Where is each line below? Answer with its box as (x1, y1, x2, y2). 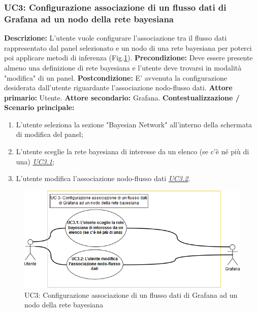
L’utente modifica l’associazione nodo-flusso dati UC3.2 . (16, 173, 190, 184)
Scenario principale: (4, 102, 75, 113)
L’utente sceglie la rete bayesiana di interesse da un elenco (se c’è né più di (16, 146, 249, 157)
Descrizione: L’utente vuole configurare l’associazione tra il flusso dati (4, 32, 227, 43)
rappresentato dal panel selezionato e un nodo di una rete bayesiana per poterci (4, 42, 252, 53)
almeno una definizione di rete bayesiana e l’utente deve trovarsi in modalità (4, 62, 242, 73)
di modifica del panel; (16, 129, 83, 140)
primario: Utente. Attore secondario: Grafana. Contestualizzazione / (4, 92, 240, 102)
